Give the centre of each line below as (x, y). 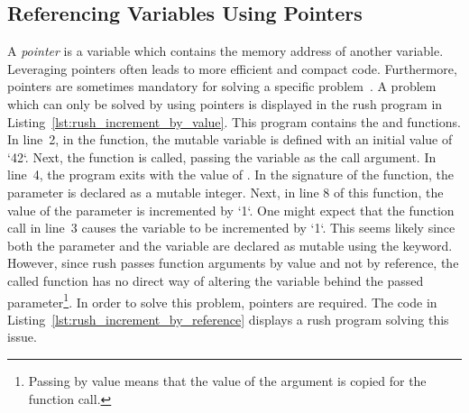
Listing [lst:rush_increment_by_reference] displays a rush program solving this (228, 319)
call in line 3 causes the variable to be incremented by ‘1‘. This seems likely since (231, 228)
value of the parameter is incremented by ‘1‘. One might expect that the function (231, 210)
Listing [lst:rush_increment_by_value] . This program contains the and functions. (234, 121)
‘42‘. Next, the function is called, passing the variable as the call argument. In (222, 156)
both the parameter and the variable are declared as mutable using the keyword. (230, 245)
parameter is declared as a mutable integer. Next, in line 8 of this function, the (225, 192)
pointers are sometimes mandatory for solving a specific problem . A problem (222, 86)
